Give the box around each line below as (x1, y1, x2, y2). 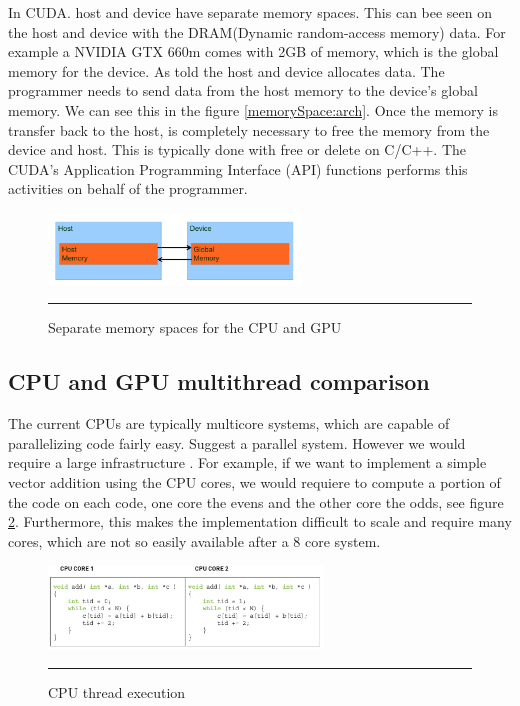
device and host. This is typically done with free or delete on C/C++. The (8, 139, 467, 160)
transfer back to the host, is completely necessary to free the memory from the (8, 119, 490, 140)
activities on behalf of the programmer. (8, 178, 248, 199)
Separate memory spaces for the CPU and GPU (48, 317, 342, 338)
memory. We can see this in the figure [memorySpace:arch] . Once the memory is (8, 99, 498, 120)
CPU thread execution (48, 681, 186, 702)
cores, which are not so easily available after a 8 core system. (8, 530, 381, 551)
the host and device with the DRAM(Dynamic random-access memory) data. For (8, 21, 506, 42)
